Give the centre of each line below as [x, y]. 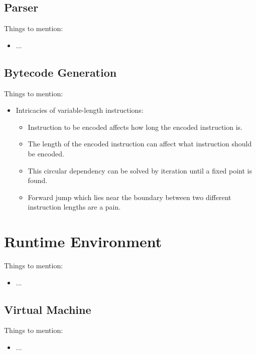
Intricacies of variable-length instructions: [80, 110]
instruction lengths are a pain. [74, 207]
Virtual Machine [48, 309]
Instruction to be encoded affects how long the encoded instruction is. [135, 127]
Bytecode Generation [60, 72]
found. [38, 180]
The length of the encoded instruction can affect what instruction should [140, 144]
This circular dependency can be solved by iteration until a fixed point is [140, 170]
